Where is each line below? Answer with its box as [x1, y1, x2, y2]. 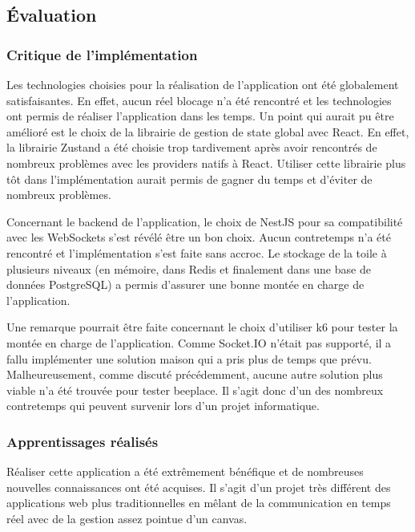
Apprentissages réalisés [6, 431, 159, 451]
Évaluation [6, 2, 97, 27]
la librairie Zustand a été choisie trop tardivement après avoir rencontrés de [6, 139, 377, 156]
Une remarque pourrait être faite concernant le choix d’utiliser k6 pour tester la [6, 319, 398, 335]
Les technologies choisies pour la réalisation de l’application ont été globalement [6, 76, 399, 92]
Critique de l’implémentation [6, 44, 198, 64]
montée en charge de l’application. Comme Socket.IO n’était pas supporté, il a [6, 334, 392, 351]
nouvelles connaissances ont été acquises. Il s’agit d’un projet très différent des [6, 478, 391, 495]
